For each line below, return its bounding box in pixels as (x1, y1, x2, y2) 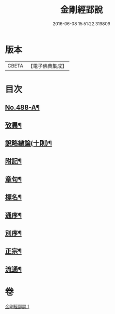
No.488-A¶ (5, 103, 40, 112)
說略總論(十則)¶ (5, 139, 52, 148)
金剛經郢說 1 (5, 303, 30, 309)
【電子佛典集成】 (28, 63, 67, 69)
